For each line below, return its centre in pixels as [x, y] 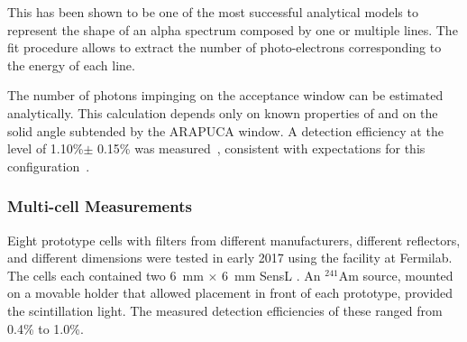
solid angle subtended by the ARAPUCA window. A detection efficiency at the [225, 130]
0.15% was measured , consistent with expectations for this [261, 148]
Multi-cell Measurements [100, 206]
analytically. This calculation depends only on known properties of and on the [223, 112]
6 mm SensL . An [271, 275]
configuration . [49, 166]
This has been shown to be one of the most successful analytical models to [213, 12]
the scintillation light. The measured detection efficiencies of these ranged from [225, 310]
